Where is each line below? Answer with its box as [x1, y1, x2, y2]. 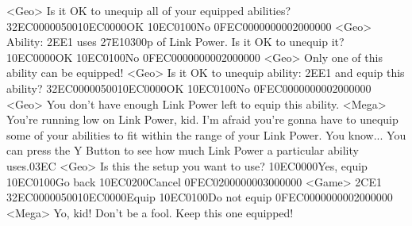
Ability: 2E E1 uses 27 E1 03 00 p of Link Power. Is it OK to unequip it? [6, 33, 345, 50]
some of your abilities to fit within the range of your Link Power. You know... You [6, 126, 406, 143]
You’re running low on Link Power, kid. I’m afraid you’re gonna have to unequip [6, 111, 399, 128]
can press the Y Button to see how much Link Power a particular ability [6, 142, 359, 159]
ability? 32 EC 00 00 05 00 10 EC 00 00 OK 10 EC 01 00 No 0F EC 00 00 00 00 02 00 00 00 [6, 79, 372, 96]
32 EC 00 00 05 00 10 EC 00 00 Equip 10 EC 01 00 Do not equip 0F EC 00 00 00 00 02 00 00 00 [6, 189, 393, 205]
